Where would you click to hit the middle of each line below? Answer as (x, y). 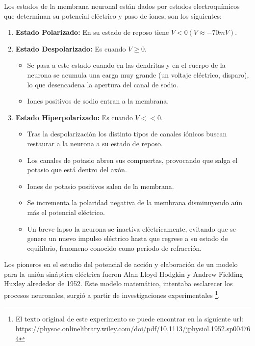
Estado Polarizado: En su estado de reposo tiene (92, 32)
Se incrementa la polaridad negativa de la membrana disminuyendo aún (135, 202)
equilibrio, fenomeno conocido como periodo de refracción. (115, 248)
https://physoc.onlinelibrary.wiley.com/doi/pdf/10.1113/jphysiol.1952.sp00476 (133, 328)
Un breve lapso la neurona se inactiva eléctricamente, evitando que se (131, 228)
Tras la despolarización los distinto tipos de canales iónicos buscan (127, 134)
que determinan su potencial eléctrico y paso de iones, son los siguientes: (113, 15)
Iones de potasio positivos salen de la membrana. (101, 186)
